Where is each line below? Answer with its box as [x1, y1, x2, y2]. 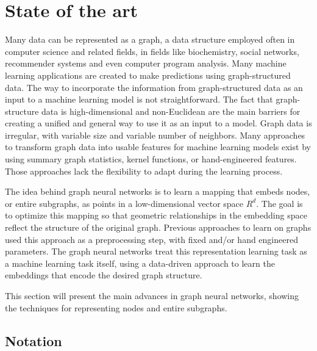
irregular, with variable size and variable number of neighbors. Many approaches [5, 128, 305, 141]
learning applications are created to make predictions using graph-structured [5, 68, 291, 81]
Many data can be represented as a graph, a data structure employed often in [5, 33, 295, 46]
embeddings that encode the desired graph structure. [5, 269, 202, 281]
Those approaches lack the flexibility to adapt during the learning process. [5, 164, 283, 177]
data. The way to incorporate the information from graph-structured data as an [5, 81, 303, 93]
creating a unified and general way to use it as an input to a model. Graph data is [5, 117, 312, 129]
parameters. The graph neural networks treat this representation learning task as [5, 245, 307, 258]
